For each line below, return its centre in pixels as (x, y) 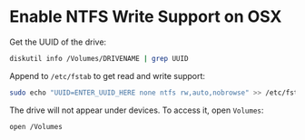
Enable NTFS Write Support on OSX (146, 17)
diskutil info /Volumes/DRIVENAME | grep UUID (99, 58)
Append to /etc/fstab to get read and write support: (108, 75)
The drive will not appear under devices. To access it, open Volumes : (137, 110)
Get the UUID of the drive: (58, 42)
